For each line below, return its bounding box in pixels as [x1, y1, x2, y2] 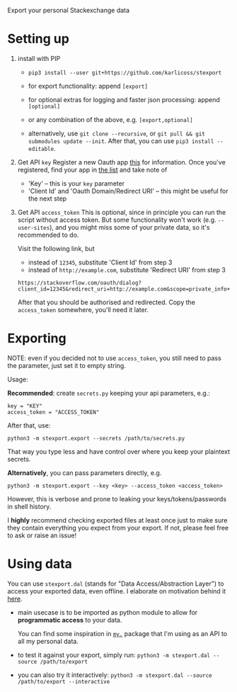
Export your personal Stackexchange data [7, 6, 129, 14]
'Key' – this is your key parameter [28, 179, 125, 187]
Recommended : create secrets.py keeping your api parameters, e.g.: [7, 389, 210, 397]
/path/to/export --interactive [17, 678, 110, 685]
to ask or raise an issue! [7, 531, 76, 540]
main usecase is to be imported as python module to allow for [17, 608, 198, 616]
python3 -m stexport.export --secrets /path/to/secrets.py [7, 435, 185, 442]
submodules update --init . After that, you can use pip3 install [28, 136, 214, 145]
